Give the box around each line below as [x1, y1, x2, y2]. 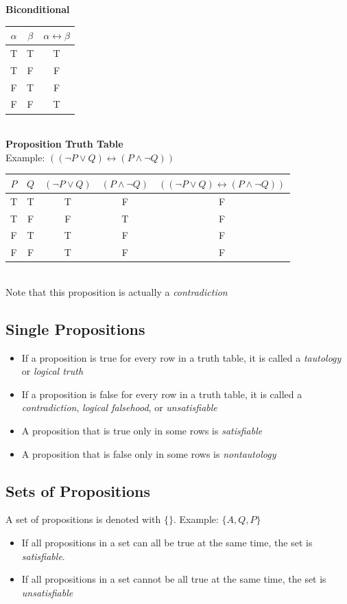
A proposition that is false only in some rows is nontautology [21, 446, 276, 461]
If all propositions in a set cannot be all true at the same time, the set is [21, 572, 326, 586]
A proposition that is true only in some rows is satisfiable [21, 423, 263, 438]
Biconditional [5, 2, 70, 16]
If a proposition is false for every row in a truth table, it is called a [21, 386, 302, 401]
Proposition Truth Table [5, 137, 123, 151]
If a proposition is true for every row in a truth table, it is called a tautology [21, 350, 342, 364]
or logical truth [21, 364, 84, 378]
